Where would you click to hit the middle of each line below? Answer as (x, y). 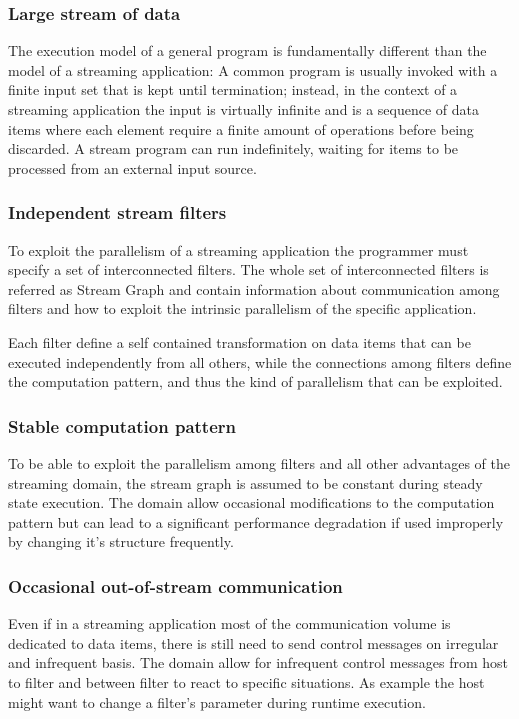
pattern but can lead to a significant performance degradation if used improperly (256, 521)
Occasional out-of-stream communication (175, 585)
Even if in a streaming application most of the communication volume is (229, 623)
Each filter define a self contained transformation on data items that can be (239, 341)
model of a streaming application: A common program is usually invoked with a (253, 69)
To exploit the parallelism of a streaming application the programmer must (238, 249)
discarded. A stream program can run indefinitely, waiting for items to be (233, 148)
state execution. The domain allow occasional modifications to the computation (251, 502)
